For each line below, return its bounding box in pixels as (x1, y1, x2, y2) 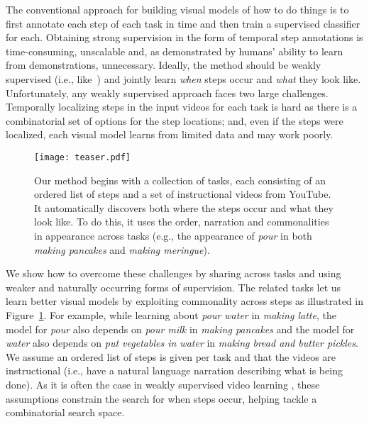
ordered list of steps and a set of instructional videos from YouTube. (34, 186, 331, 201)
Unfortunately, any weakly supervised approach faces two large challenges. (6, 85, 329, 100)
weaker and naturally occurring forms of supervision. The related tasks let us (6, 279, 341, 294)
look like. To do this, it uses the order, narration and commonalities (34, 214, 329, 229)
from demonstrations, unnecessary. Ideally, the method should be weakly (6, 57, 321, 72)
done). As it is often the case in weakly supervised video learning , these (6, 376, 320, 391)
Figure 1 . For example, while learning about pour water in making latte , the (6, 307, 336, 322)
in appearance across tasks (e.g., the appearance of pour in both (34, 228, 312, 242)
